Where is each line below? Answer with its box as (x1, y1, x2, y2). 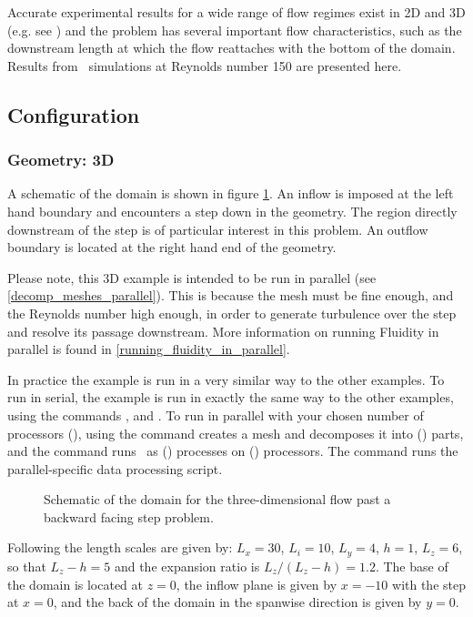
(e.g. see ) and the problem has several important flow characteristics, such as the (7, 20, 462, 39)
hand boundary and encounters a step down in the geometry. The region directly (7, 201, 458, 220)
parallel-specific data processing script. (7, 459, 223, 478)
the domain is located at (7, 574, 144, 593)
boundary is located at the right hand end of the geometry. (7, 238, 337, 257)
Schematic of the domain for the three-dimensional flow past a (44, 490, 391, 509)
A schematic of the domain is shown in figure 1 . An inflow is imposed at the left (7, 184, 454, 203)
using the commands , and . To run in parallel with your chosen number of (7, 405, 424, 424)
